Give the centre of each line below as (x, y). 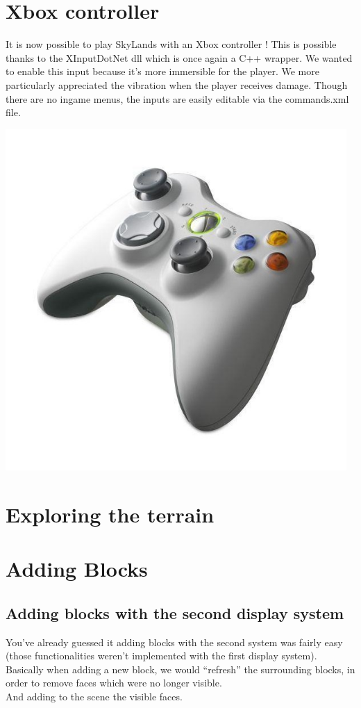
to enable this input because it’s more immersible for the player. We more (162, 71)
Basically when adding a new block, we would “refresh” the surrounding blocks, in (180, 669)
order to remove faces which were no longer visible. (114, 683)
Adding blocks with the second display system (175, 612)
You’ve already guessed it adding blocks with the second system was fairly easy (174, 642)
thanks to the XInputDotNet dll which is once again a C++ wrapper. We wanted (179, 57)
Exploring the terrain (110, 514)
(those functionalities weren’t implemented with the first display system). (161, 656)
